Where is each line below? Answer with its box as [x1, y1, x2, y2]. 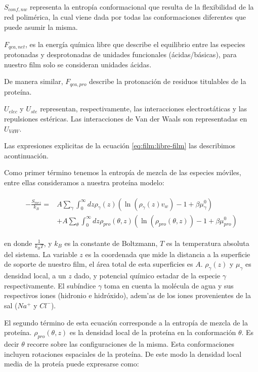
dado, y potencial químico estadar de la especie [74, 270, 221, 281]
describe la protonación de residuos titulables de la [89, 76, 246, 87]
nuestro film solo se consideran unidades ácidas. [4, 59, 152, 69]
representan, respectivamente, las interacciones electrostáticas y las [40, 103, 247, 114]
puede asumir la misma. [4, 22, 78, 32]
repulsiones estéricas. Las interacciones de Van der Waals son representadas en [4, 113, 247, 123]
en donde [4, 237, 32, 248]
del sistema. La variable [4, 249, 77, 259]
